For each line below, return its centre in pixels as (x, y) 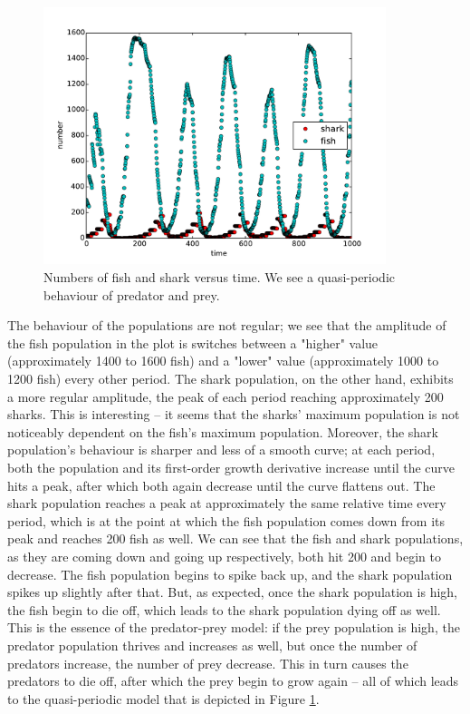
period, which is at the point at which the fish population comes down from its (226, 520)
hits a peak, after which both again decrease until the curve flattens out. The (221, 485)
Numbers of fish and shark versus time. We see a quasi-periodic (220, 277)
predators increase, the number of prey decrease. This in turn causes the (208, 663)
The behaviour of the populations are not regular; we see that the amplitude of (227, 325)
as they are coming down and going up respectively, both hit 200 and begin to (224, 556)
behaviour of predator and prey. (132, 294)
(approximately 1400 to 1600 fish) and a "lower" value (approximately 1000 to (223, 361)
